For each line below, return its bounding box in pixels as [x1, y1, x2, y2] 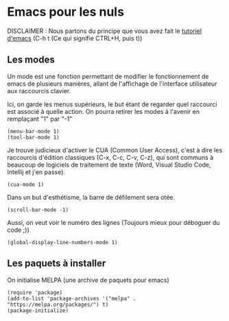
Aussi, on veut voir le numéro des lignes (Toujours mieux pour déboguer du [7, 218, 221, 226]
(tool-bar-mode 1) [7, 134, 60, 141]
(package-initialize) [7, 307, 69, 314]
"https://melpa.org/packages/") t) [7, 301, 109, 308]
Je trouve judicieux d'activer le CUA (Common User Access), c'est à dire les [7, 145, 223, 154]
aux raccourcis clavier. [7, 86, 71, 95]
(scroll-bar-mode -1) [7, 206, 69, 213]
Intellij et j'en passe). [7, 167, 66, 176]
